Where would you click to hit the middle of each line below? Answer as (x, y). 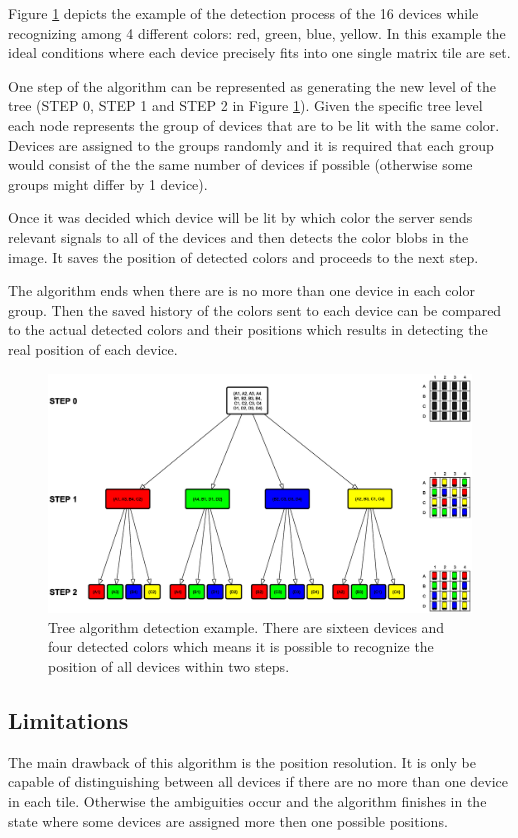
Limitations (68, 720)
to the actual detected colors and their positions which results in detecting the (248, 329)
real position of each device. (93, 348)
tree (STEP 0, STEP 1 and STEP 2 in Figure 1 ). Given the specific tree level (245, 105)
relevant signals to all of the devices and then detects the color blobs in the (238, 236)
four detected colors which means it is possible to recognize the (241, 646)
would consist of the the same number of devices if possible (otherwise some (240, 164)
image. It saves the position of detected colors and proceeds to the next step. (243, 256)
